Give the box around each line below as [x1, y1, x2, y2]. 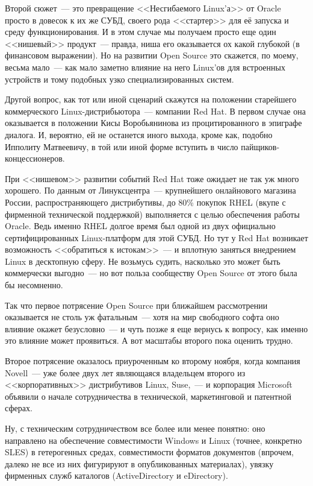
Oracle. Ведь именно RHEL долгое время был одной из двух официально [5, 219, 276, 232]
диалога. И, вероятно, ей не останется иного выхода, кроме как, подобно [5, 128, 273, 140]
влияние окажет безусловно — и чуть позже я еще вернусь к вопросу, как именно [5, 322, 308, 335]
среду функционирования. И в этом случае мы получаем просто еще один [5, 25, 276, 38]
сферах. [5, 402, 33, 414]
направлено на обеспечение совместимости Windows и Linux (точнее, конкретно [5, 434, 302, 446]
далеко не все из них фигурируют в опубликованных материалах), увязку [5, 457, 274, 470]
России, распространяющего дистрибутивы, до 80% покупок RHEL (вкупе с [5, 195, 286, 208]
